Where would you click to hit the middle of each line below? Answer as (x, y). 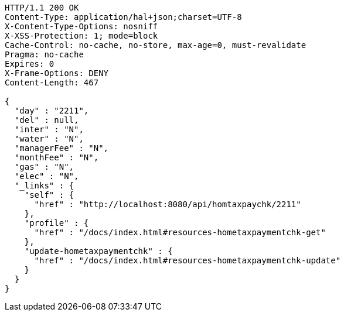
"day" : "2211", (52, 111)
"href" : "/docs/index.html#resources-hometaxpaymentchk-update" (188, 260)
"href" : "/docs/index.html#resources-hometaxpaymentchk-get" (180, 232)
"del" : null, (47, 120)
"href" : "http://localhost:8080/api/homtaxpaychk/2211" (168, 204)
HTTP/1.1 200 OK (42, 8)
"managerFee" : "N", (62, 148)
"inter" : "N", (49, 129)
